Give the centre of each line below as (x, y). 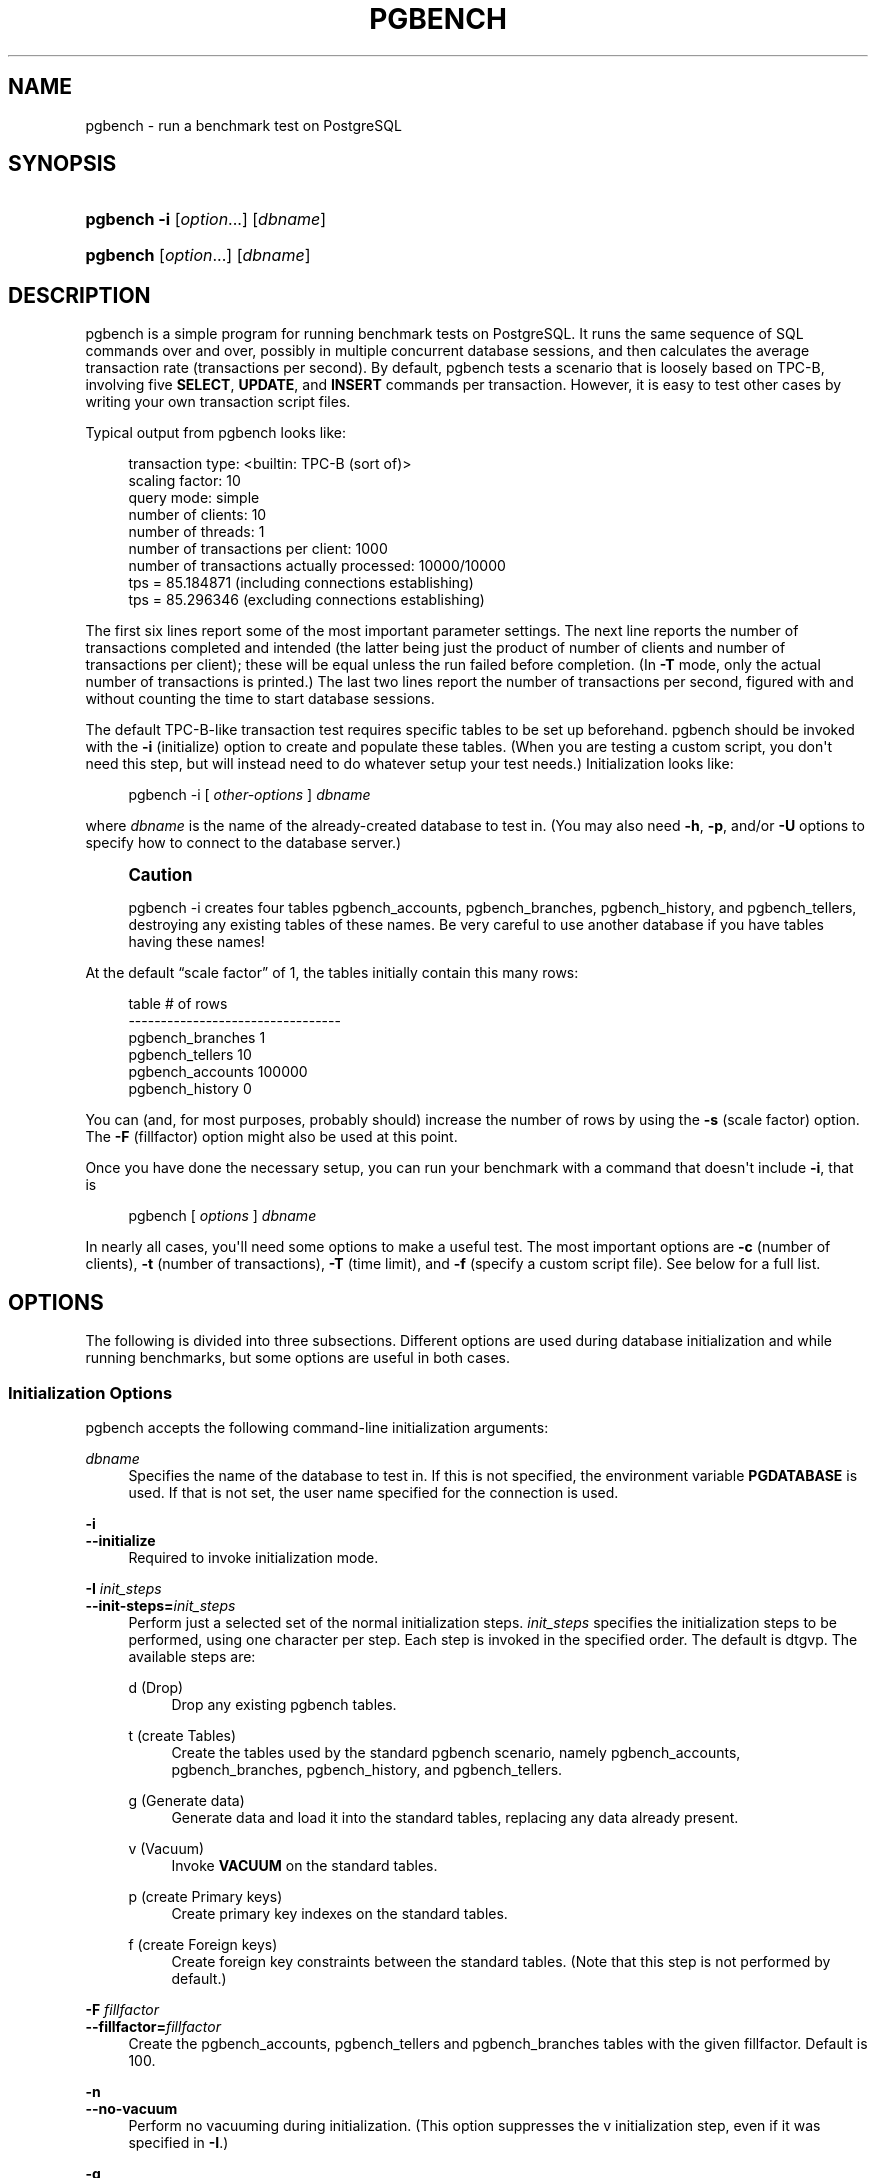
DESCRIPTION (79, 295)
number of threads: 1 (196, 532)
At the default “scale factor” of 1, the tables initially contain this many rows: (332, 973)
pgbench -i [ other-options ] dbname (249, 795)
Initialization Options (90, 1392)
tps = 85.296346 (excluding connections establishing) (306, 600)
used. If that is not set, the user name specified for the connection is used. (373, 1492)
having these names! (196, 942)
